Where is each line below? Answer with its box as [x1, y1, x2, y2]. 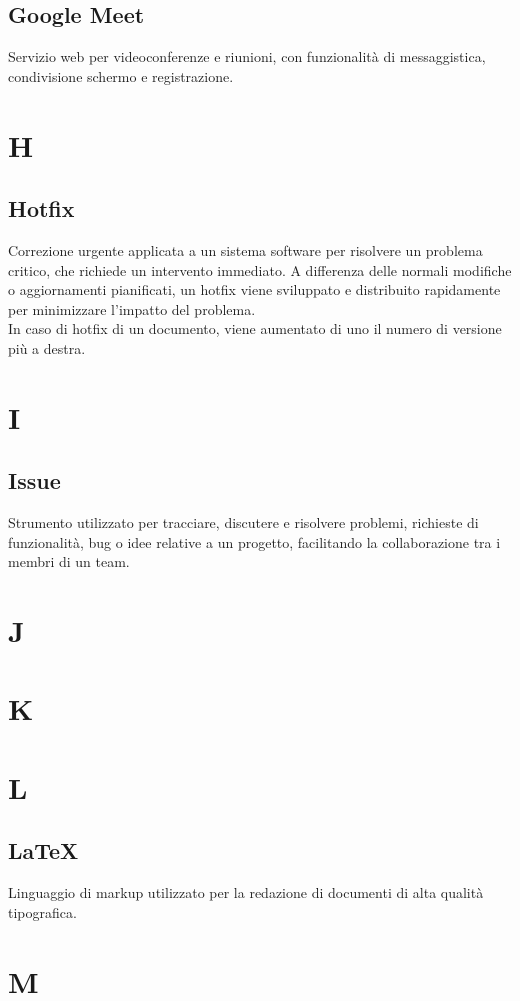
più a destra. [8, 337, 86, 358]
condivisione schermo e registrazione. [8, 65, 234, 86]
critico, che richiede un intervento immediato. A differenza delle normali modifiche [8, 259, 512, 280]
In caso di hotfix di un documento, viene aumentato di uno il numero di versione [8, 318, 502, 339]
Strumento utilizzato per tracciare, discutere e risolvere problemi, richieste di [8, 512, 479, 533]
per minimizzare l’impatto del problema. [8, 298, 256, 319]
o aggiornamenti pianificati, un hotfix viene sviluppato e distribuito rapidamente [8, 279, 501, 300]
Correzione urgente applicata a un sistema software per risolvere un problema [8, 239, 483, 260]
